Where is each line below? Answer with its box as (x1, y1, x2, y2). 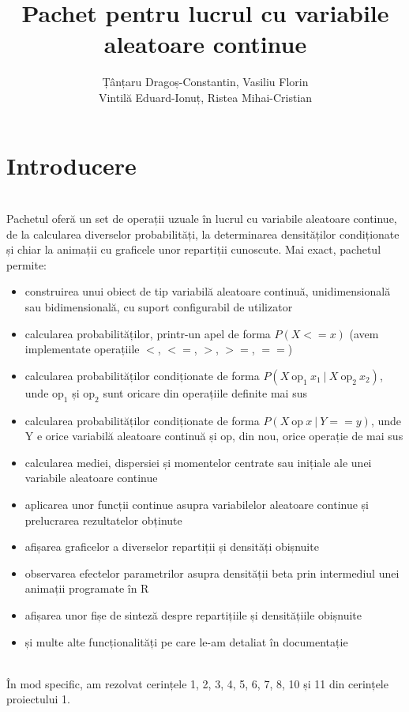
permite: (6, 256, 47, 273)
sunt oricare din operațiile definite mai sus (103, 384, 307, 401)
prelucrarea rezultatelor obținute (24, 511, 182, 528)
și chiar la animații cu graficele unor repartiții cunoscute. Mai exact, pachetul (6, 241, 381, 258)
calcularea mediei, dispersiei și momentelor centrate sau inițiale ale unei (24, 454, 372, 470)
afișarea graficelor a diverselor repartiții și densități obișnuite (24, 538, 319, 555)
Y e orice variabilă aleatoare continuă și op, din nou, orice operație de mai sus (24, 428, 403, 444)
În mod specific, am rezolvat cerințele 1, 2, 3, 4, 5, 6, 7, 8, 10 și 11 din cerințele (6, 675, 388, 691)
